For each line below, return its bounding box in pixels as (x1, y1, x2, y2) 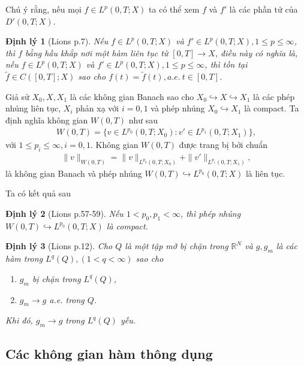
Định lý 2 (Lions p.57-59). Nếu (5, 207, 124, 219)
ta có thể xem (149, 3, 200, 15)
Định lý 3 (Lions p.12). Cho (5, 240, 113, 252)
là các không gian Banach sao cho (70, 90, 194, 102)
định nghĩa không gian (5, 113, 88, 126)
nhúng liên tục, (5, 102, 61, 114)
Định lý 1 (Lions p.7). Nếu (5, 35, 109, 47)
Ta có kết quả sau (5, 187, 71, 199)
